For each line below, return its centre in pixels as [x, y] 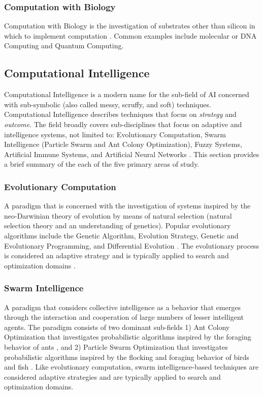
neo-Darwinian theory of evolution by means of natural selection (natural [118, 215]
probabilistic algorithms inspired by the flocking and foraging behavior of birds [127, 357]
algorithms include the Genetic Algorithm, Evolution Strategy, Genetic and [121, 235]
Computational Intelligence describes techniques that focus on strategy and [120, 114]
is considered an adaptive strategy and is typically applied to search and [117, 255]
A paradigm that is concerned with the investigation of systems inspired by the [127, 206]
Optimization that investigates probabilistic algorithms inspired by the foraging [128, 337]
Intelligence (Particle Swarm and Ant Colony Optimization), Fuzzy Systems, [123, 144]
